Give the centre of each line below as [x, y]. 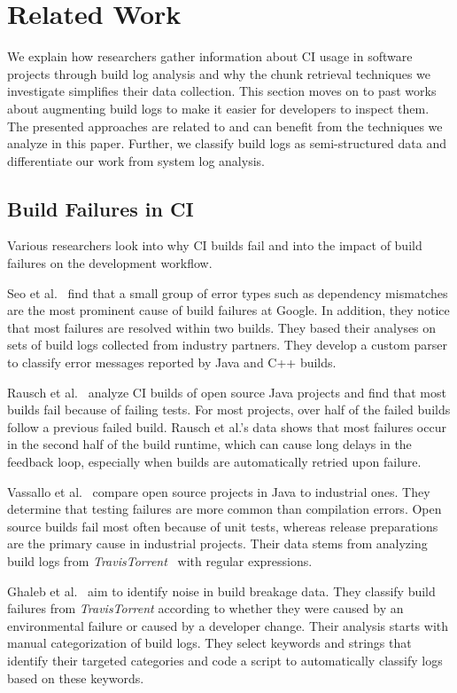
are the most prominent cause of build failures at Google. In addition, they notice [228, 310]
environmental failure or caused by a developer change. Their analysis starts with [228, 625]
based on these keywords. [76, 677]
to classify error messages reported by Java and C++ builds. [172, 362]
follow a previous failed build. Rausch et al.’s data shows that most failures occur [227, 426]
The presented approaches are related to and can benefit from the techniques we [225, 126]
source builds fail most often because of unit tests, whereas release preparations [223, 526]
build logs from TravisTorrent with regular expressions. [160, 560]
